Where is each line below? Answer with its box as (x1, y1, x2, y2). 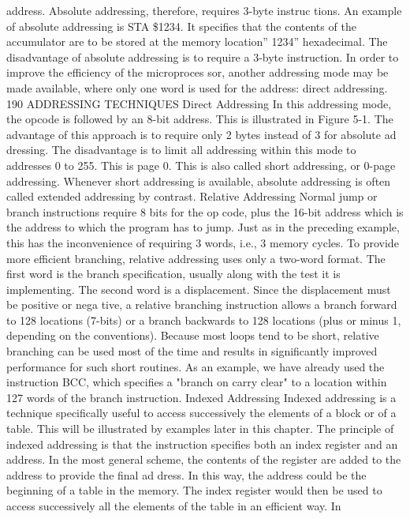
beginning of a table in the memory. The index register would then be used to (6, 482, 382, 498)
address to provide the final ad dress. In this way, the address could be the (6, 466, 367, 483)
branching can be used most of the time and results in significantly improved (6, 343, 378, 359)
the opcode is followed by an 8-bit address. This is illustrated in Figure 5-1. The (6, 111, 393, 127)
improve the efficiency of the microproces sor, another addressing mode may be (6, 64, 389, 81)
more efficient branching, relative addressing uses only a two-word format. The (6, 250, 386, 266)
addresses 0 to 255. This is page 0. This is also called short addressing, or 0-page (6, 156, 396, 173)
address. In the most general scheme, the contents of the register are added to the (6, 451, 401, 468)
